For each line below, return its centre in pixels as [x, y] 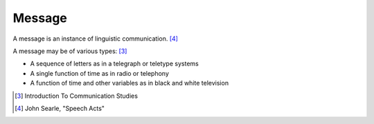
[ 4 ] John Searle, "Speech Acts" [60, 108]
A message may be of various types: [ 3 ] [70, 51]
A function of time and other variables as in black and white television [129, 83]
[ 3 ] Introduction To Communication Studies [77, 96]
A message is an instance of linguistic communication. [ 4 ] [95, 39]
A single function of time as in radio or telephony [100, 73]
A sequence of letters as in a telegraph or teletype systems [114, 64]
